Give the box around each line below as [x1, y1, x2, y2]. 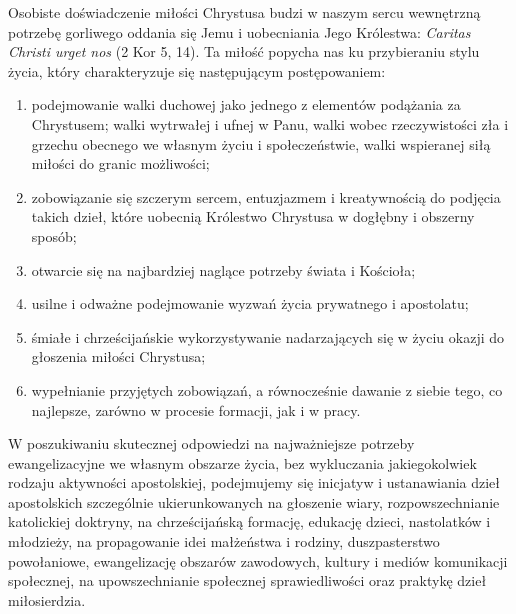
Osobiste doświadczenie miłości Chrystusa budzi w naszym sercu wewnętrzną [8, 2, 481, 22]
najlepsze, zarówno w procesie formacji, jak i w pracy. [31, 399, 361, 420]
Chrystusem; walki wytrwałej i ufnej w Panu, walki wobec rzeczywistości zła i [31, 113, 509, 134]
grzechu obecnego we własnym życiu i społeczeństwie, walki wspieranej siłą [31, 133, 491, 154]
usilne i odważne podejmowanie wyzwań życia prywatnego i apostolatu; [31, 293, 469, 314]
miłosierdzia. [8, 589, 86, 610]
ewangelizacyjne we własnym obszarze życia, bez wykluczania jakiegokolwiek [8, 452, 477, 473]
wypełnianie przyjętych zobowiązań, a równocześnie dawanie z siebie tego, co [31, 379, 503, 400]
